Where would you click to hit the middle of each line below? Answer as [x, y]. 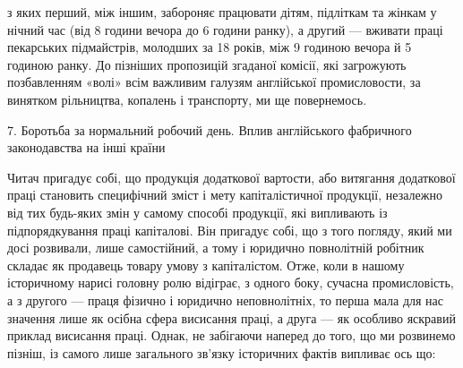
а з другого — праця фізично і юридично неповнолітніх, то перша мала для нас [226, 300]
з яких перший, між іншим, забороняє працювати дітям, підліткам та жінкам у [222, 12]
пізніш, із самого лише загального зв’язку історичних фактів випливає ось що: [222, 352]
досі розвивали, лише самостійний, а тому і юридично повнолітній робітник [216, 248]
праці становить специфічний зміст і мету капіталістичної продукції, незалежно [225, 195]
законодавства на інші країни [86, 147]
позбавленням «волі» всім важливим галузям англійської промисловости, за [214, 82]
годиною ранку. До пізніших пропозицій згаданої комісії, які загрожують [207, 64]
